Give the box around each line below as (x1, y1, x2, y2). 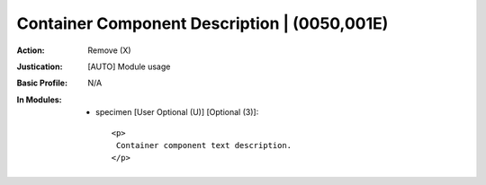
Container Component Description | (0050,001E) (16, 13, 389, 33)
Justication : (16, 61, 63, 72)
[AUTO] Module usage (87, 61, 171, 72)
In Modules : (16, 94, 62, 105)
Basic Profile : (16, 77, 67, 89)
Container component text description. (115, 140, 292, 150)
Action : (16, 45, 45, 56)
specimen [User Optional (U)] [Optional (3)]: (95, 107, 259, 118)
